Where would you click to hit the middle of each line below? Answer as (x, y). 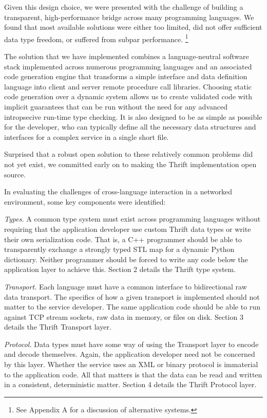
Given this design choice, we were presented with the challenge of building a (124, 7)
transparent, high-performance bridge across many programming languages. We (129, 17)
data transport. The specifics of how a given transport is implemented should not (132, 296)
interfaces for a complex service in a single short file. (87, 137)
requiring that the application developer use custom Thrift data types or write (128, 229)
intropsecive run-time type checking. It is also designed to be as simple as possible (133, 116)
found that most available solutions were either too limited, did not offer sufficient (133, 27)
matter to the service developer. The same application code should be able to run (132, 307)
